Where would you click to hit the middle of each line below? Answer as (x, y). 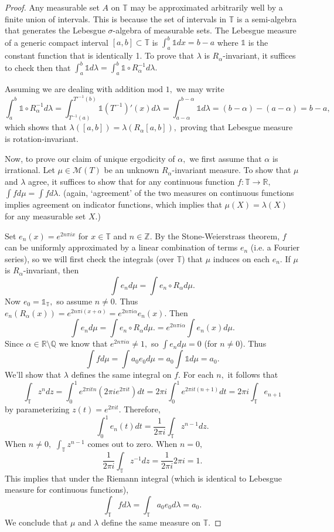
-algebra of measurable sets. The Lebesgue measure (205, 30)
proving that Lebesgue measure (236, 127)
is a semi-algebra (267, 18)
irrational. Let (30, 170)
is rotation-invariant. (42, 139)
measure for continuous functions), (67, 489)
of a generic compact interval (57, 42)
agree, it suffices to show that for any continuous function (132, 181)
